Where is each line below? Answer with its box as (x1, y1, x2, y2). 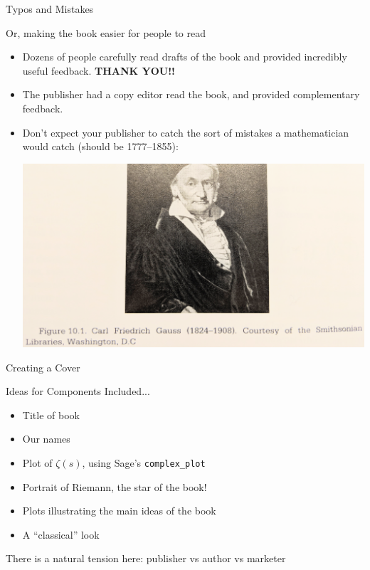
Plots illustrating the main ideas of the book (22, 503, 216, 518)
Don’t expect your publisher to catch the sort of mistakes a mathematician (22, 125, 349, 139)
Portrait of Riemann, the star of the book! (22, 479, 207, 494)
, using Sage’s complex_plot (82, 455, 206, 470)
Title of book (22, 407, 80, 422)
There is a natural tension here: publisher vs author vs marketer (6, 551, 286, 566)
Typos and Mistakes (6, 1, 94, 16)
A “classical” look (22, 527, 100, 542)
